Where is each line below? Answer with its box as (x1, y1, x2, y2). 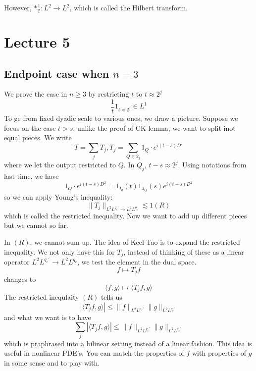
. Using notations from (178, 159, 247, 170)
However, (4, 2, 32, 12)
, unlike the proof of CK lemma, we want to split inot (73, 122, 236, 133)
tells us (101, 292, 122, 302)
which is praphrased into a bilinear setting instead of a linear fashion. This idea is (4, 338, 252, 348)
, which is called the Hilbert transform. (69, 2, 188, 12)
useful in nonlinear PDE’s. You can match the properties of (4, 348, 184, 358)
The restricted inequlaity (4, 292, 79, 302)
